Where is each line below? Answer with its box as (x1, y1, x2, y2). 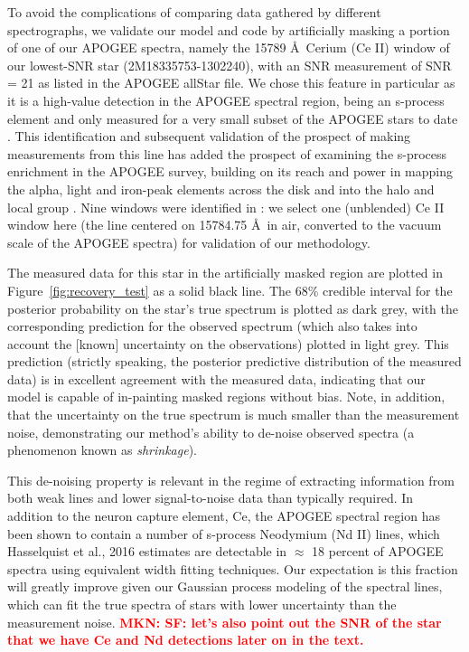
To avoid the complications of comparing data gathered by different (7, 3, 381, 21)
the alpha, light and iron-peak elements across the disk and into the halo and (7, 179, 435, 198)
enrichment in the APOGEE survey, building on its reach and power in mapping (7, 162, 453, 181)
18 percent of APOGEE (312, 542, 444, 561)
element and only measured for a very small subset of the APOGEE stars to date (7, 109, 458, 128)
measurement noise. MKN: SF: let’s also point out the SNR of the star (7, 612, 442, 631)
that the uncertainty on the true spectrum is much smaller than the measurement (7, 405, 460, 424)
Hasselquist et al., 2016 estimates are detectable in (7, 542, 287, 561)
